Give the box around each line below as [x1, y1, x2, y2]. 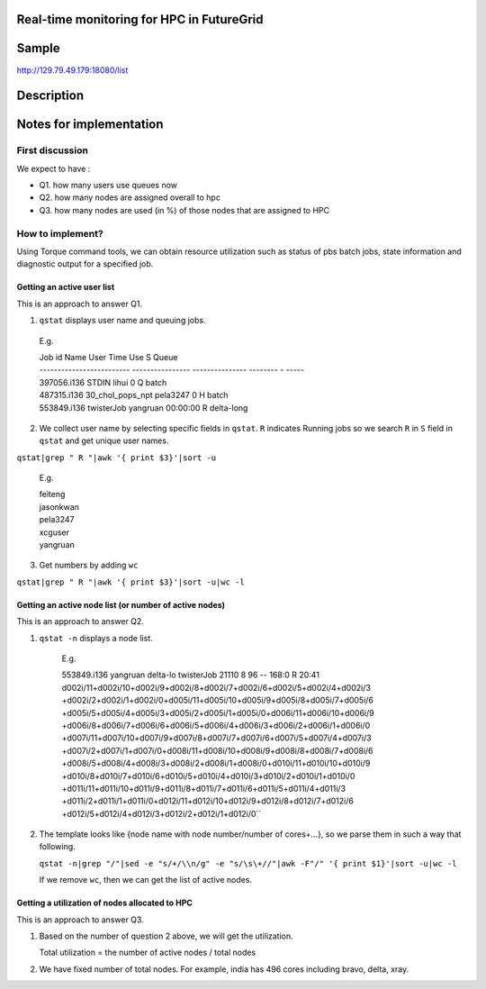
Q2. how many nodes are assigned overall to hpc [39, 192, 220, 203]
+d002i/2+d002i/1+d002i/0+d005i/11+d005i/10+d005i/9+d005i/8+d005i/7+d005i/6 [61, 694, 373, 706]
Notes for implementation [16, 117, 164, 132]
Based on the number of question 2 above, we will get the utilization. [39, 930, 294, 941]
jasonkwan [39, 501, 80, 513]
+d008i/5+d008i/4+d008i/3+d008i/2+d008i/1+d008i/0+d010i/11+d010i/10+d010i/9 [61, 758, 371, 769]
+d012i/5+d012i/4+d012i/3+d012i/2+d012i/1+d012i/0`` [61, 808, 262, 819]
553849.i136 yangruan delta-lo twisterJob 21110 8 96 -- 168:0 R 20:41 [61, 669, 319, 680]
